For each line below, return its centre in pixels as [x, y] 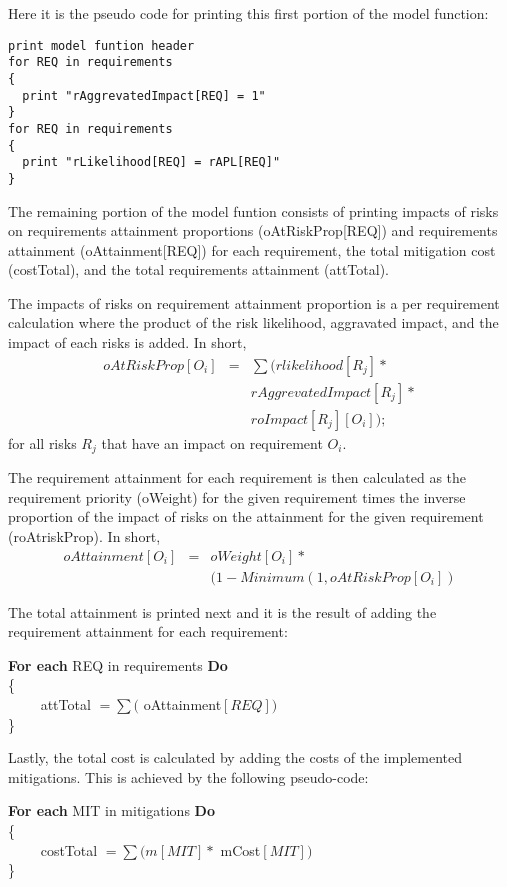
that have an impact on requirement [212, 442]
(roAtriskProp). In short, [84, 535]
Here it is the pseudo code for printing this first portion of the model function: [248, 13]
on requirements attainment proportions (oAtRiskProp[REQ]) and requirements [253, 230]
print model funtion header [101, 45]
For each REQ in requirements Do [118, 664]
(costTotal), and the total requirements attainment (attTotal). [198, 269]
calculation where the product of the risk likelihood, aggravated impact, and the [253, 322]
